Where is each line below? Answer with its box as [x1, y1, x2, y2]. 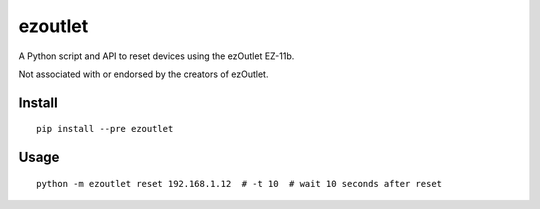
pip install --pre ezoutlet [36, 123, 174, 135]
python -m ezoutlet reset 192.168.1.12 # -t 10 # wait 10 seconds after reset [36, 178, 443, 189]
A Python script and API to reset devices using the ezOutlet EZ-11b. [18, 50, 295, 62]
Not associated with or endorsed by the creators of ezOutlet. [18, 68, 269, 80]
